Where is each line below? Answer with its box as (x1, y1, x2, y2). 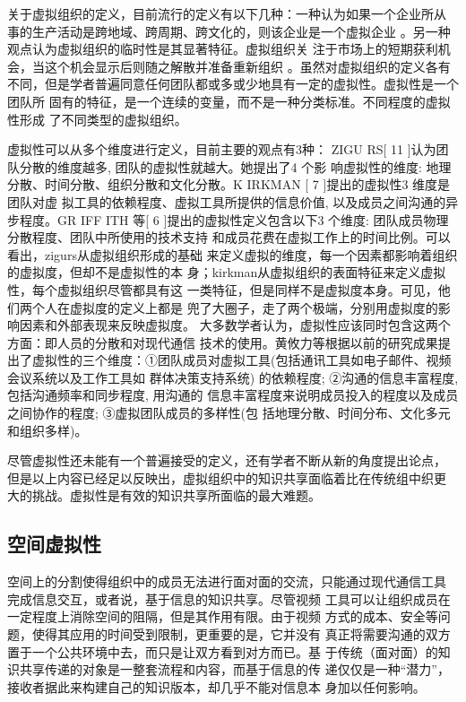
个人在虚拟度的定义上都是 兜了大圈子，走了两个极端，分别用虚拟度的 (31, 298, 438, 316)
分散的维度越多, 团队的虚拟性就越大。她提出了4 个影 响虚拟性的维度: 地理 (19, 157, 452, 176)
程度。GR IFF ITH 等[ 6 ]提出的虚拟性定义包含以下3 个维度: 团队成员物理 (19, 210, 449, 229)
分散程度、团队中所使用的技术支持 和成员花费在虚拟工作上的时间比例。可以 (7, 228, 451, 247)
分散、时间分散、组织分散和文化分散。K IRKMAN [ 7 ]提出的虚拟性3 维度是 (7, 175, 451, 194)
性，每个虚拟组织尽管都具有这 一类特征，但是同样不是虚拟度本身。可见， (7, 280, 438, 299)
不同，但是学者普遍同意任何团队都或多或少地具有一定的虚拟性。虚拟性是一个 (7, 74, 459, 93)
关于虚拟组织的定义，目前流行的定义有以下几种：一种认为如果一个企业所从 (7, 4, 446, 22)
